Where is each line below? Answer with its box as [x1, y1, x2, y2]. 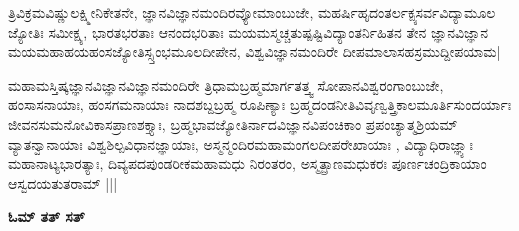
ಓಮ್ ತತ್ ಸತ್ [8, 206, 85, 227]
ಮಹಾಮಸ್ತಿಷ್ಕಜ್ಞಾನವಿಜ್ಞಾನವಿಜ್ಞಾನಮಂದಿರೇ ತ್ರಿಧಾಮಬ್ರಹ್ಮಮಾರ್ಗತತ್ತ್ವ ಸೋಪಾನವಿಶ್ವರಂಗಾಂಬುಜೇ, [8, 74, 444, 95]
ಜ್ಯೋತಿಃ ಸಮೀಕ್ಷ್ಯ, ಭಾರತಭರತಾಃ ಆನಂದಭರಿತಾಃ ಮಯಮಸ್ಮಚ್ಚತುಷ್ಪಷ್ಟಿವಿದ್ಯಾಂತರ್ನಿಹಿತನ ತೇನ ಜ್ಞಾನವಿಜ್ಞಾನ [8, 21, 489, 42]
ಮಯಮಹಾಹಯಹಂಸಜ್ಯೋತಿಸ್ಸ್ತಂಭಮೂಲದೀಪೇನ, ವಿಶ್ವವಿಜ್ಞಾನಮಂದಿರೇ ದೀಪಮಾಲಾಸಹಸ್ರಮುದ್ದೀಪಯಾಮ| [8, 41, 501, 62]
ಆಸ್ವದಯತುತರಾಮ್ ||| [8, 172, 118, 193]
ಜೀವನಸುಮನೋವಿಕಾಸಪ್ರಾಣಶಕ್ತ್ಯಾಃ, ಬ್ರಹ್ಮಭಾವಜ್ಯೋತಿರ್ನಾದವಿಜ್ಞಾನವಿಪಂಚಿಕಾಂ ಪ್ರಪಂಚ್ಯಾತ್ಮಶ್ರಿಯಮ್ [8, 113, 458, 134]
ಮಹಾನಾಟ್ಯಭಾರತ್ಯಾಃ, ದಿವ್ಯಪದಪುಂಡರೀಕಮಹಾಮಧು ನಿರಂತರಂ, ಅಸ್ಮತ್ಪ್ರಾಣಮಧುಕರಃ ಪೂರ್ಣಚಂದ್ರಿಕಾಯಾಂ [8, 153, 487, 174]
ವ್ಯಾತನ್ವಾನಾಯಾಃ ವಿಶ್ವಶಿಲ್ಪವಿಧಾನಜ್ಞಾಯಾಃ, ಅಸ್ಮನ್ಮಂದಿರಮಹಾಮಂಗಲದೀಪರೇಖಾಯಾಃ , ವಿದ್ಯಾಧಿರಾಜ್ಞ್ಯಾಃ [8, 133, 473, 154]
